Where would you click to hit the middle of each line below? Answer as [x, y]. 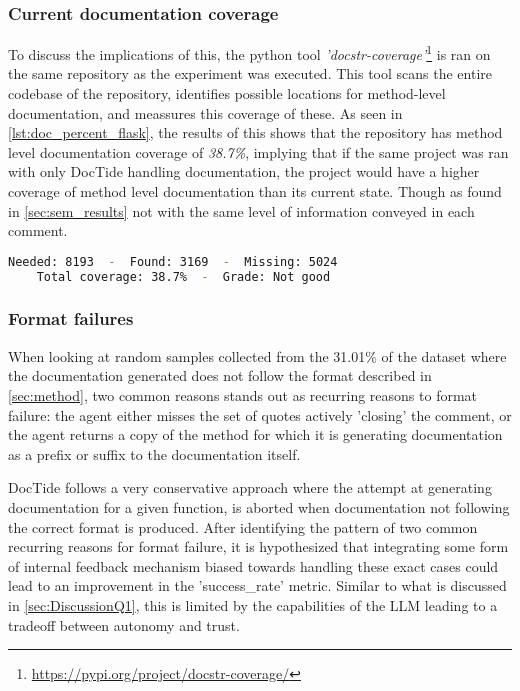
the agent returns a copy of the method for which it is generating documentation [255, 434]
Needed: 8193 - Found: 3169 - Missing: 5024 [173, 261]
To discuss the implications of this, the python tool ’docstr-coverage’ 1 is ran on [249, 52]
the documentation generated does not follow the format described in [220, 375]
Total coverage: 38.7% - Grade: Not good [183, 276]
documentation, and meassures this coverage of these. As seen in [205, 112]
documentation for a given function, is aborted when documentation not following [259, 506]
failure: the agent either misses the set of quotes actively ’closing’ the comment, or [260, 414]
